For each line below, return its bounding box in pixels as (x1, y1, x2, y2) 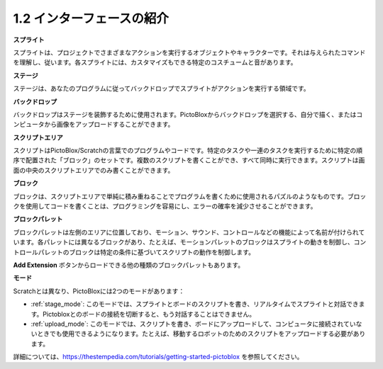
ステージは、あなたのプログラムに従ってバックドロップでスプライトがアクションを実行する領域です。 (13, 84, 310, 93)
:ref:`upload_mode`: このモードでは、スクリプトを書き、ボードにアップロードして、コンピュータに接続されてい (30, 319, 356, 328)
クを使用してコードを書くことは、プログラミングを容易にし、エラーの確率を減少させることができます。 (13, 202, 317, 210)
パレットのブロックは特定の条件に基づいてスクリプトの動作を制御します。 (38, 248, 255, 256)
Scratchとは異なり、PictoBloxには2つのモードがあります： (13, 287, 185, 295)
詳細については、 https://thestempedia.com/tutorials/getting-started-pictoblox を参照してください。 (13, 353, 304, 361)
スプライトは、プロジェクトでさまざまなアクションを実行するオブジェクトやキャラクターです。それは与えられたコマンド (13, 48, 366, 57)
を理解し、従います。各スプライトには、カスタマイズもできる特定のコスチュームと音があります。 (13, 58, 297, 67)
